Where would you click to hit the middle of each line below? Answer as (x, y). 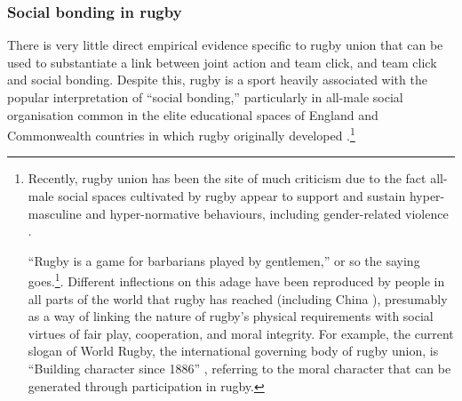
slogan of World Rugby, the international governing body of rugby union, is (233, 351)
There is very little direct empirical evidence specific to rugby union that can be (225, 45)
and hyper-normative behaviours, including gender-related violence (267, 213)
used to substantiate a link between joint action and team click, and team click (222, 62)
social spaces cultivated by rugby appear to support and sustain (232, 196)
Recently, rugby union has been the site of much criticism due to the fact (227, 178)
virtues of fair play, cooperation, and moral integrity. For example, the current (241, 333)
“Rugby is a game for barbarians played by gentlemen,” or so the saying (224, 260)
